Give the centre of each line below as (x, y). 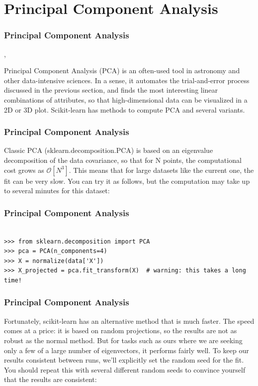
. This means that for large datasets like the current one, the (161, 170)
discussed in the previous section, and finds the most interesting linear (111, 90)
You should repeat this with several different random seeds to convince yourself (125, 369)
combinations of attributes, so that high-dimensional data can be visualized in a (126, 99)
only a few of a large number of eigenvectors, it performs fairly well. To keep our (127, 350)
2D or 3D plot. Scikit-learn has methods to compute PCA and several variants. (125, 109)
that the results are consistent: (50, 379)
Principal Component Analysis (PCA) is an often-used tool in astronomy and (122, 70)
